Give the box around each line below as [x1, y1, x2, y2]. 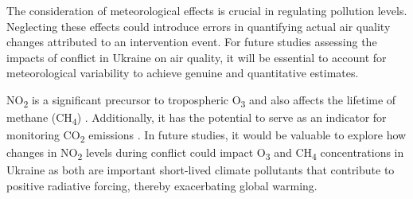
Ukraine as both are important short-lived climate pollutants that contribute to [6, 162, 395, 178]
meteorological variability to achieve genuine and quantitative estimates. [6, 64, 359, 81]
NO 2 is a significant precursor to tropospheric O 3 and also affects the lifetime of [6, 91, 396, 110]
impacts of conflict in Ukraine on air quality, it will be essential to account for [6, 49, 387, 65]
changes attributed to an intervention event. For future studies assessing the [6, 33, 377, 50]
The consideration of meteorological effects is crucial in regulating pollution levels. [6, 2, 407, 18]
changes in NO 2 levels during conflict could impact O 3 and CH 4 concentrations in [6, 144, 404, 163]
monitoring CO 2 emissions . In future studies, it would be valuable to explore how [6, 127, 407, 146]
